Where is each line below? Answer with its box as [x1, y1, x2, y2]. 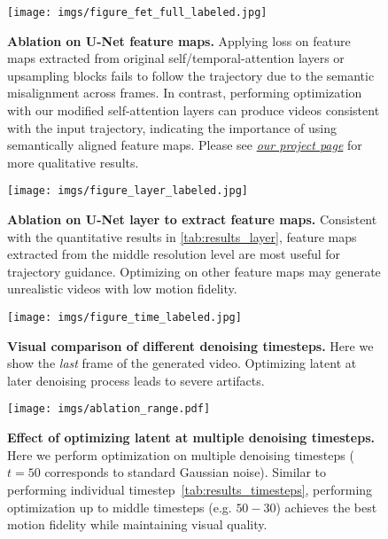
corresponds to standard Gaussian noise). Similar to [44, 463, 327, 481]
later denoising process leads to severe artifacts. [7, 371, 265, 389]
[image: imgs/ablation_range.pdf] [7, 402, 211, 416]
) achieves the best [275, 497, 377, 516]
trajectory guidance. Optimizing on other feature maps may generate [7, 262, 381, 280]
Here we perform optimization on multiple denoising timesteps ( [7, 445, 354, 464]
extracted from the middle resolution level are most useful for [7, 245, 341, 263]
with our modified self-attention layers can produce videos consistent [7, 101, 380, 120]
